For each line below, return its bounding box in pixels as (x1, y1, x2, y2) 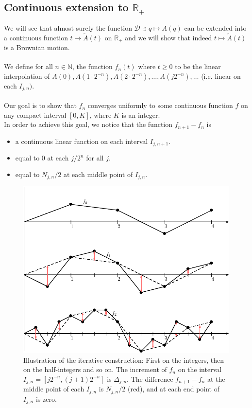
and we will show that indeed (125, 32, 212, 42)
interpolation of (4, 71, 50, 81)
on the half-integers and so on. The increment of (23, 364, 167, 374)
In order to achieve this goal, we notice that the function (4, 119, 173, 129)
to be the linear (175, 61, 221, 71)
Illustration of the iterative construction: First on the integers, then (23, 355, 224, 365)
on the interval (178, 364, 222, 374)
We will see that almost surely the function (4, 22, 132, 33)
